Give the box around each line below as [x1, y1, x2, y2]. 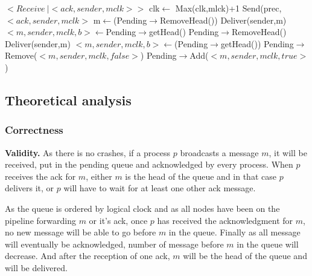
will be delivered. [5, 261, 68, 274]
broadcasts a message [180, 146, 259, 159]
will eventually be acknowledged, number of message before [5, 237, 224, 250]
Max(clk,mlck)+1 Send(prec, [175, 2, 282, 14]
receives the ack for [5, 169, 76, 182]
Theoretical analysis [5, 90, 132, 109]
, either [86, 169, 112, 182]
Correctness [5, 122, 63, 137]
